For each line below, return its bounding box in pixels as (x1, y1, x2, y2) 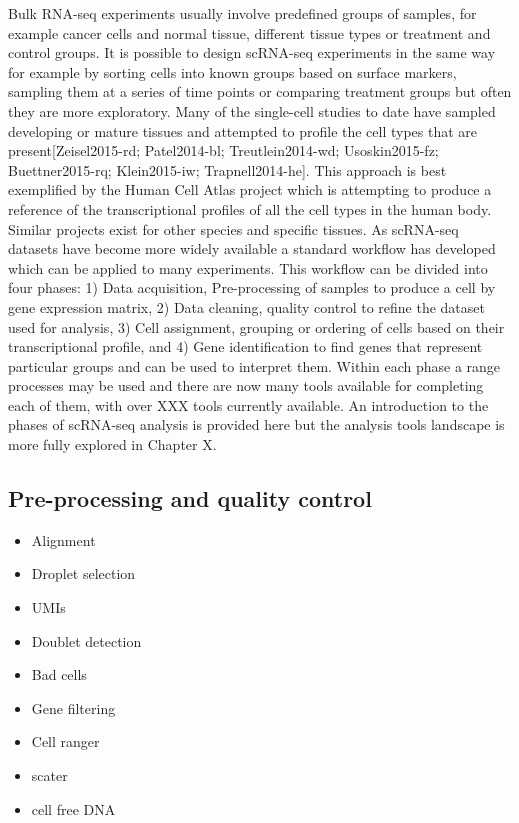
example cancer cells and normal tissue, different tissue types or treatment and (8, 22, 491, 43)
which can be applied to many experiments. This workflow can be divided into (8, 257, 488, 278)
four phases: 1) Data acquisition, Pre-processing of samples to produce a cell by (8, 277, 496, 298)
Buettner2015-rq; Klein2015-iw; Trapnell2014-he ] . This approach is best (8, 159, 447, 180)
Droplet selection (31, 563, 136, 584)
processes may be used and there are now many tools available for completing (8, 375, 484, 396)
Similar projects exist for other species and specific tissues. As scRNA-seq (8, 218, 459, 239)
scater (31, 765, 68, 786)
